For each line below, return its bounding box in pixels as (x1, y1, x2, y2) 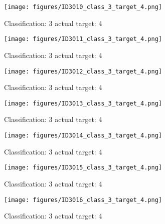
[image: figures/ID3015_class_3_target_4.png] (4, 164, 162, 171)
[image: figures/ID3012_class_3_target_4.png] (4, 67, 162, 75)
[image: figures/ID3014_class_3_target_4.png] (4, 132, 162, 139)
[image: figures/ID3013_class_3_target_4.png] (4, 99, 162, 107)
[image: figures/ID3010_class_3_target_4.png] (4, 3, 162, 10)
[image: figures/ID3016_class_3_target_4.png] (4, 196, 162, 203)
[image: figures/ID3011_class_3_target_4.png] (4, 35, 162, 43)
